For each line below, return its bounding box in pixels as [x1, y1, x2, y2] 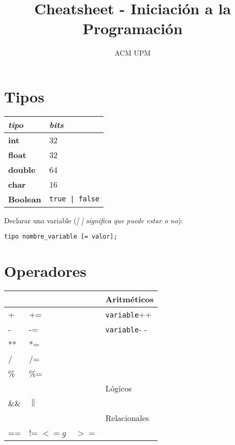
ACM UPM [114, 47, 151, 58]
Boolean [8, 193, 41, 205]
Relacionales [105, 412, 149, 424]
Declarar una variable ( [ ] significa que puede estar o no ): [4, 215, 183, 225]
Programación [82, 18, 183, 39]
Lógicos [105, 382, 132, 395]
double [8, 163, 36, 175]
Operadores [4, 260, 87, 281]
